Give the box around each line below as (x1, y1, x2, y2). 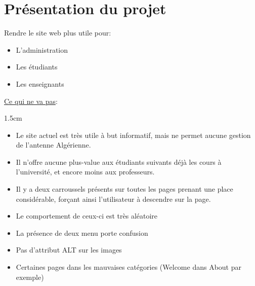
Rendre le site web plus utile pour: (4, 27, 111, 38)
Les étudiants (16, 61, 58, 72)
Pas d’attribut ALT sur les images (16, 244, 122, 255)
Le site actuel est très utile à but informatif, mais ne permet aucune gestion (16, 129, 251, 140)
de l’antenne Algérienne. (16, 139, 91, 150)
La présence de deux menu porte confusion (16, 227, 148, 238)
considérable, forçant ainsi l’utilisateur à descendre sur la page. (16, 193, 211, 204)
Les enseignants (16, 78, 64, 89)
